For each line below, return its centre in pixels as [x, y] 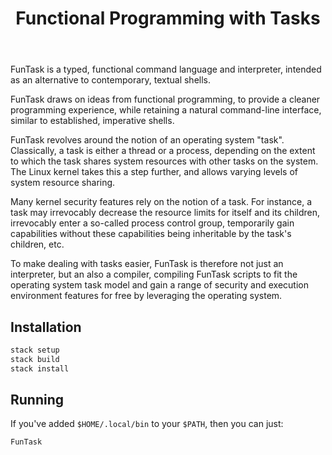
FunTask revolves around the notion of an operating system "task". [147, 140]
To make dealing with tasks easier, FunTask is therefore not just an [147, 264]
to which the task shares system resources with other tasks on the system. [164, 161]
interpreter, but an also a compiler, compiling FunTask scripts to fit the [154, 274]
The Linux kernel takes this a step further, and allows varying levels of [154, 172]
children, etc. [37, 244]
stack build [35, 359]
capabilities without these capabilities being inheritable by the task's [151, 234]
